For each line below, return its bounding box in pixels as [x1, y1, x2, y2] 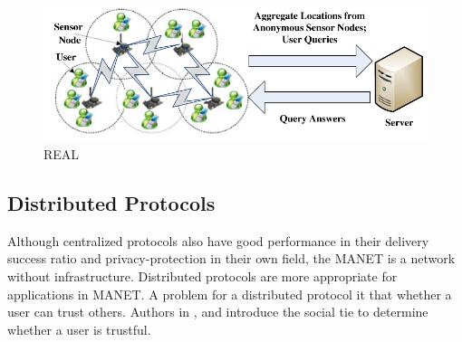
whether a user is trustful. [7, 319, 151, 338]
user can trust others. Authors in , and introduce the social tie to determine [7, 302, 428, 321]
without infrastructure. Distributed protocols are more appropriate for [7, 266, 398, 285]
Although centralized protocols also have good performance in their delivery [7, 231, 429, 250]
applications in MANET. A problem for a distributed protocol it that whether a [7, 284, 452, 303]
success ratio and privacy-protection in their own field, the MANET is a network [7, 249, 456, 268]
